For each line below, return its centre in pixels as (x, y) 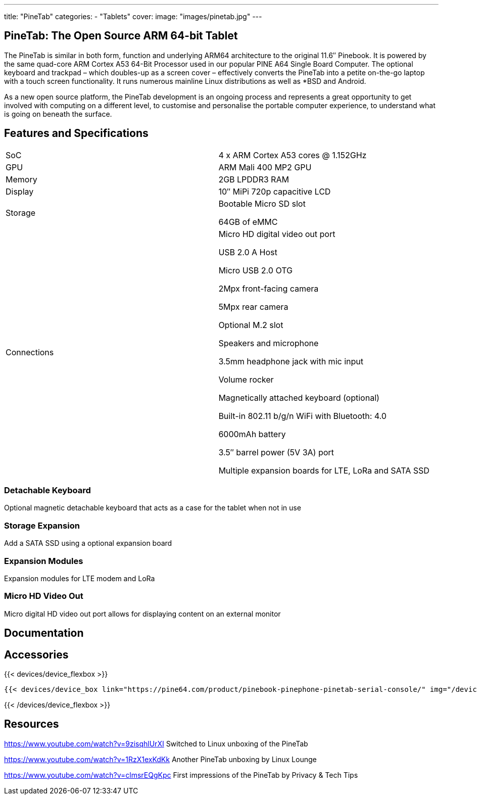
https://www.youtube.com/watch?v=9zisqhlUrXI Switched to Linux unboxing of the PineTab (156, 743)
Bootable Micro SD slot (262, 203)
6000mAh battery (252, 434)
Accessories (36, 654)
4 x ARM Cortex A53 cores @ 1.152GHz (293, 155)
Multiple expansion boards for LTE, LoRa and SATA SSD (324, 470)
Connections (30, 352)
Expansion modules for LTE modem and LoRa (80, 578)
